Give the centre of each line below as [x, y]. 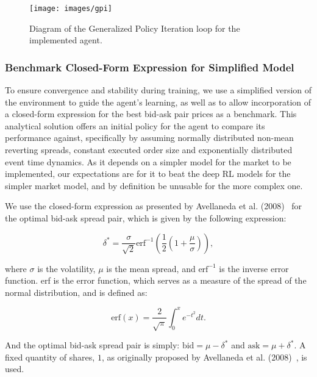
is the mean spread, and [151, 268]
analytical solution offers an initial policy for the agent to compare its [135, 125]
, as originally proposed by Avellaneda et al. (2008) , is [204, 357]
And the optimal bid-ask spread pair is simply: [92, 345]
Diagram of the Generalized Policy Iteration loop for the [135, 28]
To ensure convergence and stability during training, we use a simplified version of [158, 90]
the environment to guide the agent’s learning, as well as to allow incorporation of [158, 102]
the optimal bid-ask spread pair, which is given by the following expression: [146, 218]
